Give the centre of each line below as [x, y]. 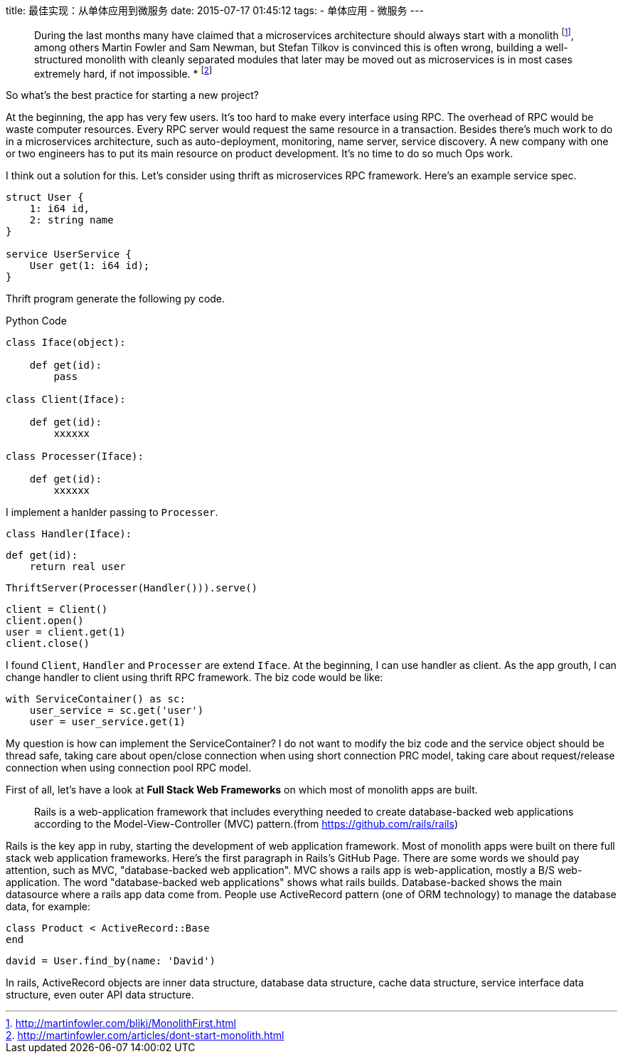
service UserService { [69, 254]
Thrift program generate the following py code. [116, 299]
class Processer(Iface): [75, 457]
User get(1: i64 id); [90, 266]
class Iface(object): [66, 343]
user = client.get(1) [66, 632]
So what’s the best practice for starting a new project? [132, 95]
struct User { [45, 197]
